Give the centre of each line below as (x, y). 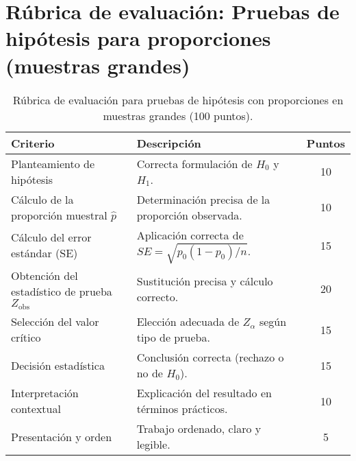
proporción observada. (189, 215)
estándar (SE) (44, 253)
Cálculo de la (42, 199)
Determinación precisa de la (203, 199)
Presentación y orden (62, 436)
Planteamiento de (53, 163)
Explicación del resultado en (204, 393)
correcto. (157, 296)
